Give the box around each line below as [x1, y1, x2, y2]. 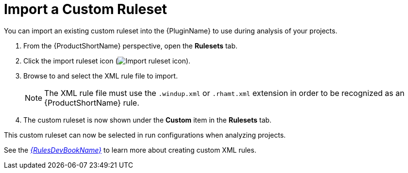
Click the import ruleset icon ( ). [23, 56, 190, 65]
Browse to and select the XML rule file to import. [23, 71, 178, 80]
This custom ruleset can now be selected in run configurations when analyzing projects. [4, 130, 286, 139]
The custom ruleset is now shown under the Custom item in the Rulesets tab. [23, 115, 272, 124]
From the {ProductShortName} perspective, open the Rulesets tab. [23, 41, 238, 50]
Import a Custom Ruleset [4, 1, 167, 17]
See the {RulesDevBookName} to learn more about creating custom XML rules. [4, 145, 256, 154]
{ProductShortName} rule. [44, 97, 139, 108]
